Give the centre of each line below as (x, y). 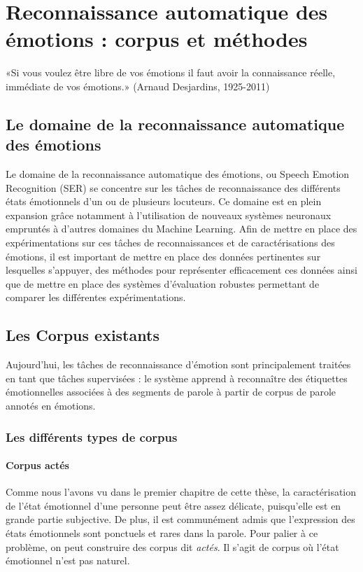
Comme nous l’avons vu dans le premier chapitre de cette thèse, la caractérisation (181, 492)
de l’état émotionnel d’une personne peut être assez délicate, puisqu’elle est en (173, 505)
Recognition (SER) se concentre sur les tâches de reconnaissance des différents (173, 187)
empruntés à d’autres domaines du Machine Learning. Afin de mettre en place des (181, 229)
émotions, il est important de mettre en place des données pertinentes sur (163, 256)
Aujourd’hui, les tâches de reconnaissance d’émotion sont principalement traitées (178, 364)
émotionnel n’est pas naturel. (68, 560)
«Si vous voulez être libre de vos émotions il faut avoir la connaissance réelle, (171, 72)
